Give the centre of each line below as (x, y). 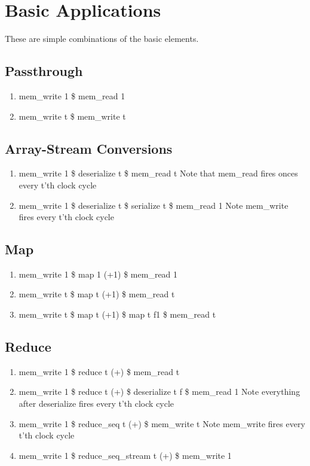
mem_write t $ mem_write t (72, 116)
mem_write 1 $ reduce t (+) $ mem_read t (99, 371)
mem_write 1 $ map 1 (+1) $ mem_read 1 (98, 274)
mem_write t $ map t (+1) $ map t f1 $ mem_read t (117, 314)
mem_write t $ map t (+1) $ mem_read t (97, 294)
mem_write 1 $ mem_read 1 (72, 95)
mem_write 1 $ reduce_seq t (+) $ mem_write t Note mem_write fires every (162, 423)
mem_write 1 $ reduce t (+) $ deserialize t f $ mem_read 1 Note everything (159, 392)
